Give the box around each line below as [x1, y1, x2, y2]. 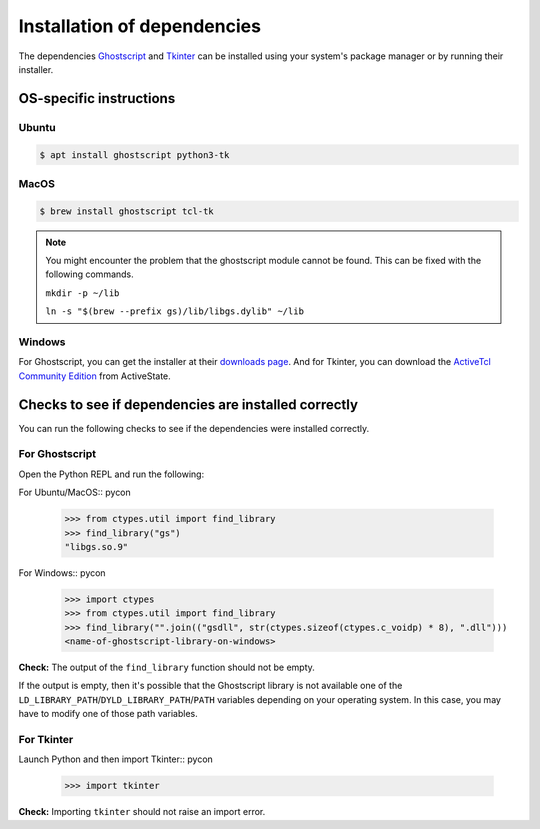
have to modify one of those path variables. [18, 708, 199, 720]
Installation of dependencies [18, 15, 262, 37]
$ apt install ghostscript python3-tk [39, 149, 230, 160]
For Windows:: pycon [18, 566, 106, 579]
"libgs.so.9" [64, 541, 129, 552]
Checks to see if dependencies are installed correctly [18, 396, 359, 413]
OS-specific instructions [18, 90, 176, 107]
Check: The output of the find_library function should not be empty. [18, 661, 315, 674]
